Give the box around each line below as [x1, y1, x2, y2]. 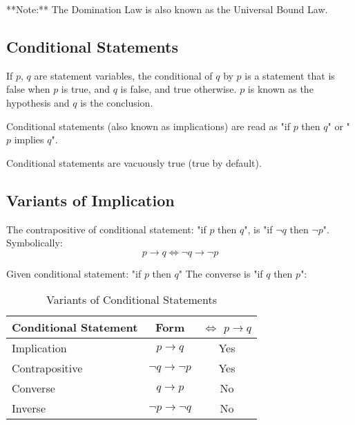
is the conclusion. [80, 95, 153, 109]
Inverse [12, 400, 46, 417]
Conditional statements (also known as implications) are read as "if [6, 118, 290, 133]
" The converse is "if [178, 266, 263, 280]
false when [6, 82, 50, 96]
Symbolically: [6, 235, 63, 250]
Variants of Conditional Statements [46, 291, 217, 308]
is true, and [61, 82, 110, 96]
